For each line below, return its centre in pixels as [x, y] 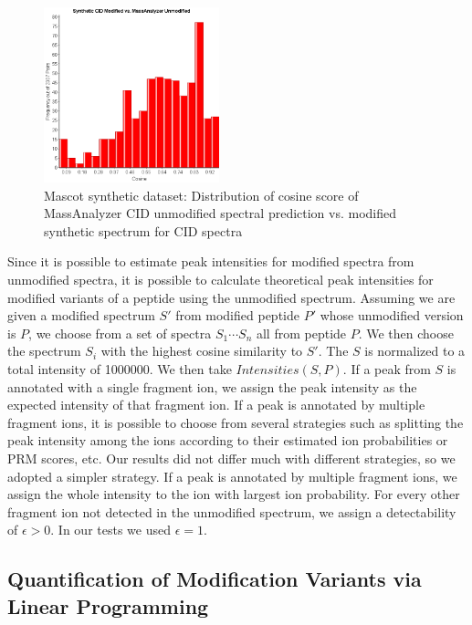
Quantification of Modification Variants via [215, 579]
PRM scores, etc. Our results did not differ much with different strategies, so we [231, 458]
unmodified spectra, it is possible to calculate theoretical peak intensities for [220, 279]
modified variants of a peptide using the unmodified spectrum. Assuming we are [231, 297]
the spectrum [44, 351]
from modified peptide [237, 315]
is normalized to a [415, 351]
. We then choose [406, 333]
